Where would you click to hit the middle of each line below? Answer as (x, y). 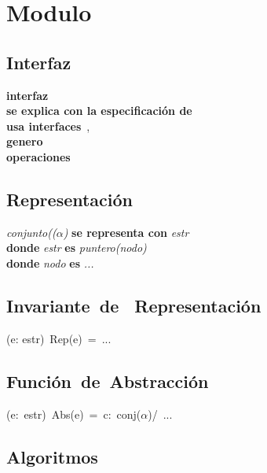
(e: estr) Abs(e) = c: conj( (74, 414)
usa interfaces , (48, 126)
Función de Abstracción (108, 381)
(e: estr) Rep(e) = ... (59, 338)
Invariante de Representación (134, 305)
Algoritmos (52, 456)
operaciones (38, 156)
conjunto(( (31, 232)
